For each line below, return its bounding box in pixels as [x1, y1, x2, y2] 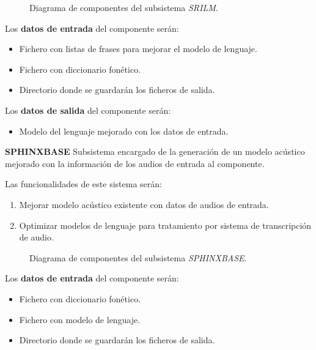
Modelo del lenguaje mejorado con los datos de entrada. [19, 124, 229, 137]
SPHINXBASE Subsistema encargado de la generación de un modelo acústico [5, 145, 305, 158]
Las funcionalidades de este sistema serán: [5, 177, 162, 190]
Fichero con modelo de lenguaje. [19, 313, 141, 326]
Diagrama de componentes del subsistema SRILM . [29, 1, 218, 13]
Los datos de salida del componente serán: [5, 103, 171, 116]
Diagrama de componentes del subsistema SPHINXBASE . [29, 251, 247, 264]
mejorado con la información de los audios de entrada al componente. [5, 157, 265, 169]
